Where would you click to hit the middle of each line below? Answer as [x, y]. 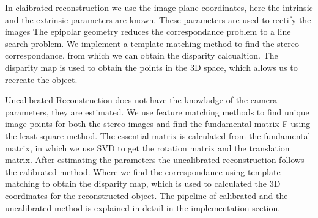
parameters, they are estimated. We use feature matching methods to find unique [157, 111]
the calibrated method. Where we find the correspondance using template [143, 171]
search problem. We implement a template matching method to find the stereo [152, 43]
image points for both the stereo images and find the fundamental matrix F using [158, 124]
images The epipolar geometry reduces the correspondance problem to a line [148, 31]
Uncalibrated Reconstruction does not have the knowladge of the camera [141, 100]
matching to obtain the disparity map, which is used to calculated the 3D [143, 183]
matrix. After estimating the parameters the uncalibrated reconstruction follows [155, 160]
